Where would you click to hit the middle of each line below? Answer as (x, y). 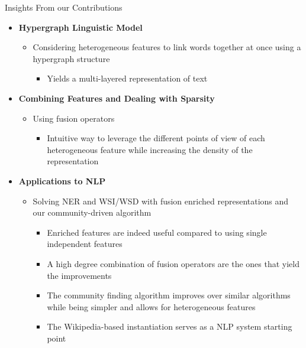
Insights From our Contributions (64, 7)
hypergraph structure (71, 58)
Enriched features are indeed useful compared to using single (157, 232)
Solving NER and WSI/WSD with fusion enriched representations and (161, 201)
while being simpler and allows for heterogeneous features (151, 306)
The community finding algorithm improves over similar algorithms (169, 295)
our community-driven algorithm (92, 212)
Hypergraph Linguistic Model (80, 27)
